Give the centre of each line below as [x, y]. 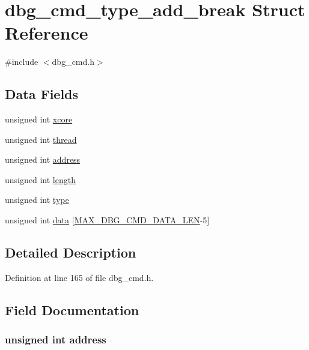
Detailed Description [71, 252]
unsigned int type [37, 200]
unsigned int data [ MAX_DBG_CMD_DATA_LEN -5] [107, 220]
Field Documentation [72, 309]
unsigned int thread [41, 139]
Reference [47, 33]
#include [22, 62]
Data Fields [42, 94]
